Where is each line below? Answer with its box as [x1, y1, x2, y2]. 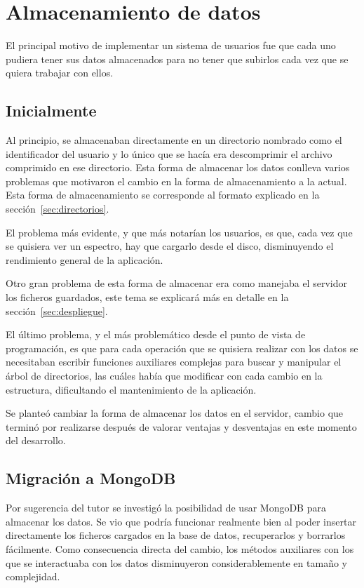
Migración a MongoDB [6, 467, 176, 489]
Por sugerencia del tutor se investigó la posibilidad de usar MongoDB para [6, 500, 326, 515]
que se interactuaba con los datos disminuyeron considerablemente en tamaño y [6, 555, 347, 570]
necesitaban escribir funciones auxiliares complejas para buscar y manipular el [6, 354, 342, 369]
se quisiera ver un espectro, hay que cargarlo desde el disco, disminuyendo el [6, 239, 334, 253]
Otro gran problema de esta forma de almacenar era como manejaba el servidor [6, 276, 347, 290]
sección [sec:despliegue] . [6, 303, 108, 318]
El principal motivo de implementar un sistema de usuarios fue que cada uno [6, 38, 336, 53]
